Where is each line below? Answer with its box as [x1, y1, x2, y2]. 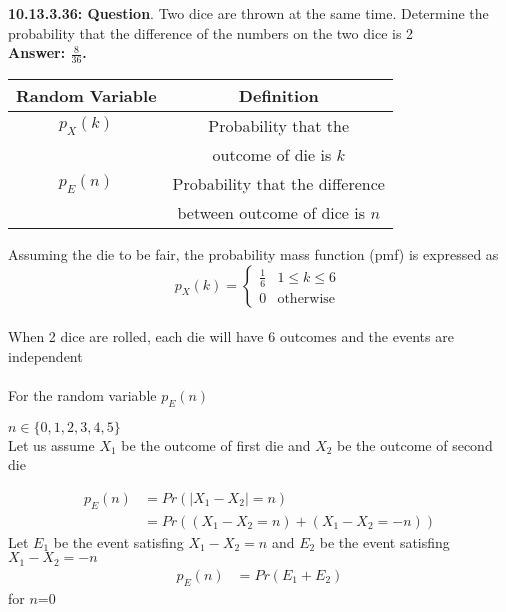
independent [8, 345, 83, 366]
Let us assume [8, 434, 95, 455]
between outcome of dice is [177, 201, 366, 225]
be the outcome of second [337, 434, 493, 455]
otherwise [277, 291, 336, 306]
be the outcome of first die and [121, 434, 311, 455]
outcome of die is [212, 143, 332, 167]
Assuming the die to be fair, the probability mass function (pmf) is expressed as [8, 244, 499, 265]
